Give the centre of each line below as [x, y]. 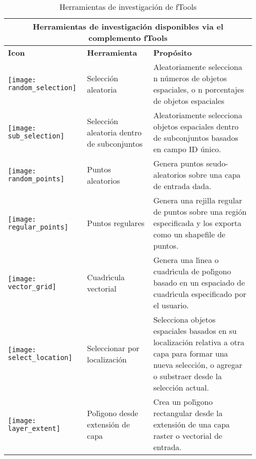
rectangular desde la [188, 413]
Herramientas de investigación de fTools [128, 7]
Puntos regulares [116, 223]
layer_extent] [34, 428]
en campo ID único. [187, 149]
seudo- [217, 163]
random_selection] [42, 88]
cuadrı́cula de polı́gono [192, 271]
